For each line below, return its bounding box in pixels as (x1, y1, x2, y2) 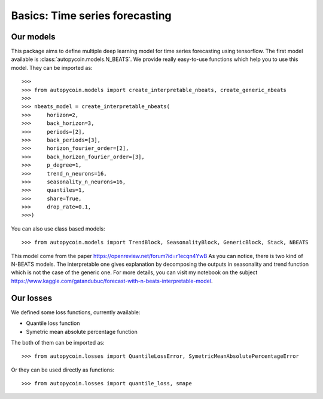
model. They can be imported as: (11, 64, 93, 71)
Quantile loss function (26, 320, 80, 327)
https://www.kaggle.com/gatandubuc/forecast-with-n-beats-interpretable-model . (11, 277, 213, 284)
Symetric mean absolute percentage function (26, 328, 138, 335)
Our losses (11, 293, 53, 303)
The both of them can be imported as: (11, 339, 105, 346)
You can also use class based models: (11, 225, 105, 232)
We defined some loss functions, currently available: (11, 308, 141, 316)
